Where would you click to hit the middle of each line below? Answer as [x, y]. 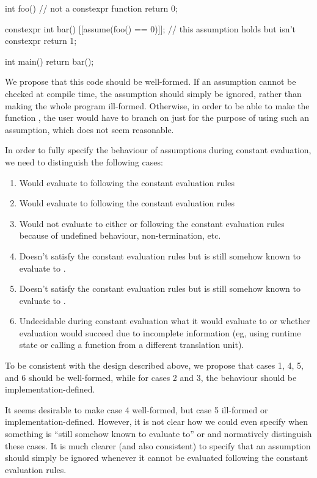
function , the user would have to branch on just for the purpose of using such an [157, 118]
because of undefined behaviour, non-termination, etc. [120, 235]
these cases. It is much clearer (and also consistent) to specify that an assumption [158, 445]
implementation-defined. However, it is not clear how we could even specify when [157, 422]
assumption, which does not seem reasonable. [89, 129]
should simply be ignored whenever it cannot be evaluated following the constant [157, 458]
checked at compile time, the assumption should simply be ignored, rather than [153, 93]
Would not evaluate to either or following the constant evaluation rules [152, 223]
